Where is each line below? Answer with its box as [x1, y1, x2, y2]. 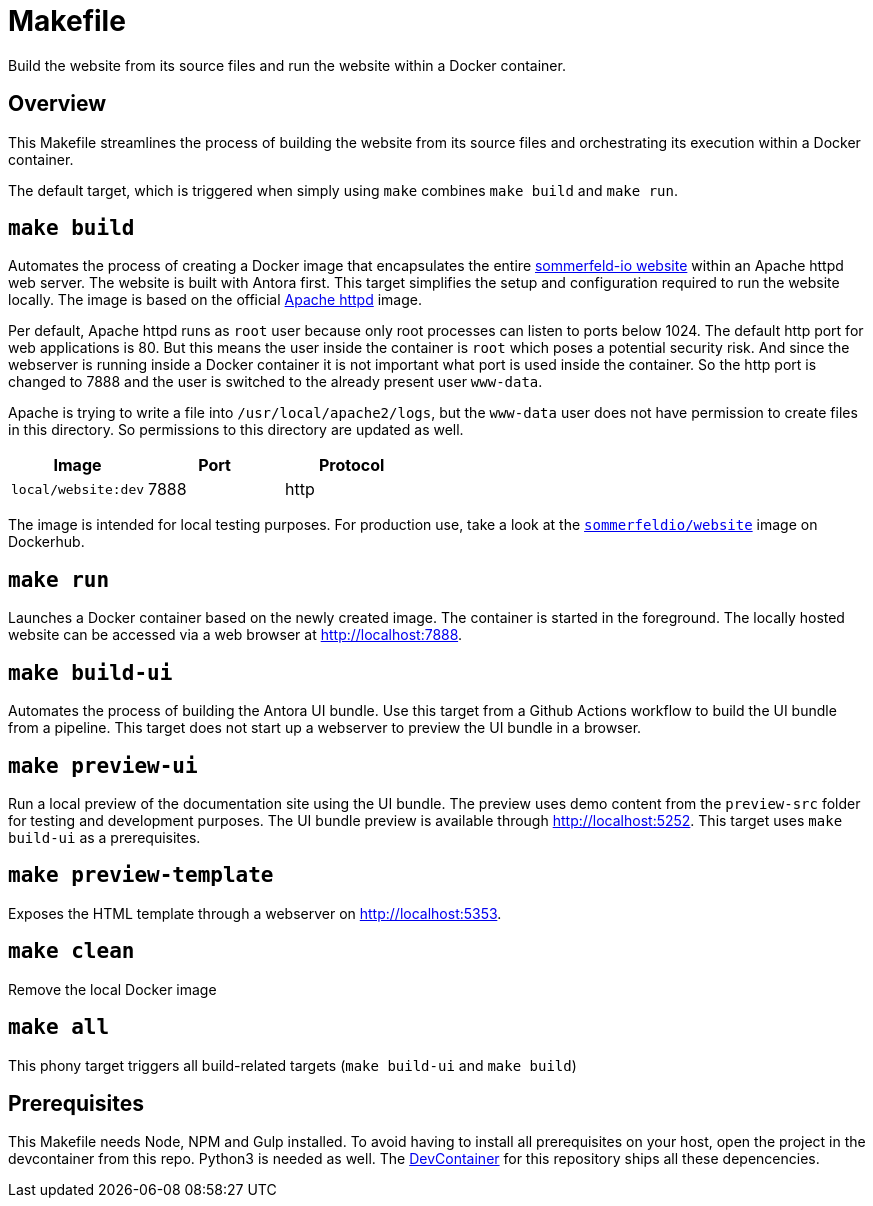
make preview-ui [8, 753, 198, 778]
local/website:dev [11, 481, 145, 497]
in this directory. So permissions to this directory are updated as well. [8, 421, 464, 439]
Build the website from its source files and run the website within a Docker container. [8, 56, 566, 74]
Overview [8, 91, 107, 117]
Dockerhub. [8, 533, 85, 551]
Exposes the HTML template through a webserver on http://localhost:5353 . [8, 904, 502, 922]
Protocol [318, 455, 385, 476]
